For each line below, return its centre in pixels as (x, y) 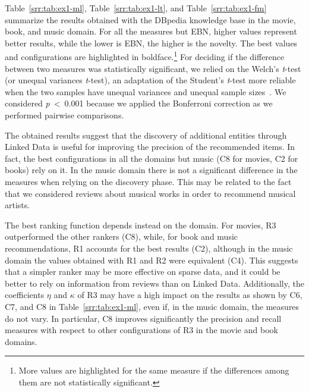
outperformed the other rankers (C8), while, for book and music (122, 236)
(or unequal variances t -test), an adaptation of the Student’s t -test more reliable (150, 80)
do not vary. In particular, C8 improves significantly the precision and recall (143, 318)
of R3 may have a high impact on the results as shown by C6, (190, 295)
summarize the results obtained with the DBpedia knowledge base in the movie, (150, 19)
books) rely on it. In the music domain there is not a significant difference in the (151, 170)
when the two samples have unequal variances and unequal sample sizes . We (146, 91)
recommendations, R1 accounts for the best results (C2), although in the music (149, 248)
